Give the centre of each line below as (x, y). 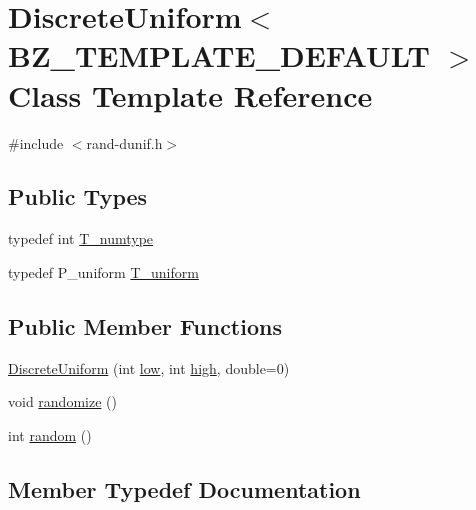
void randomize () (62, 401)
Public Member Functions (145, 325)
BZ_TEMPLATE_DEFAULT (219, 55)
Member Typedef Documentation (184, 488)
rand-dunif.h (124, 142)
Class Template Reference (190, 94)
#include (36, 142)
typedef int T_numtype (81, 238)
